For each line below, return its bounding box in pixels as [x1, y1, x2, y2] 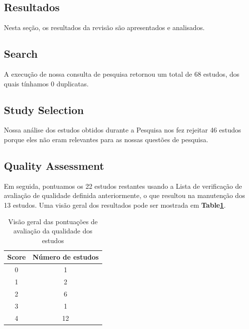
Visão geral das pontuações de [8, 216, 98, 226]
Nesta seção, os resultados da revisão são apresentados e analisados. [4, 22, 205, 33]
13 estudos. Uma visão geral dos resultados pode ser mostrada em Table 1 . [4, 199, 226, 210]
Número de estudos [32, 252, 99, 262]
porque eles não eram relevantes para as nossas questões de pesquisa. [4, 134, 208, 144]
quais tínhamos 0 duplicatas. [4, 78, 89, 88]
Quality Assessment [4, 158, 104, 173]
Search [4, 46, 38, 61]
